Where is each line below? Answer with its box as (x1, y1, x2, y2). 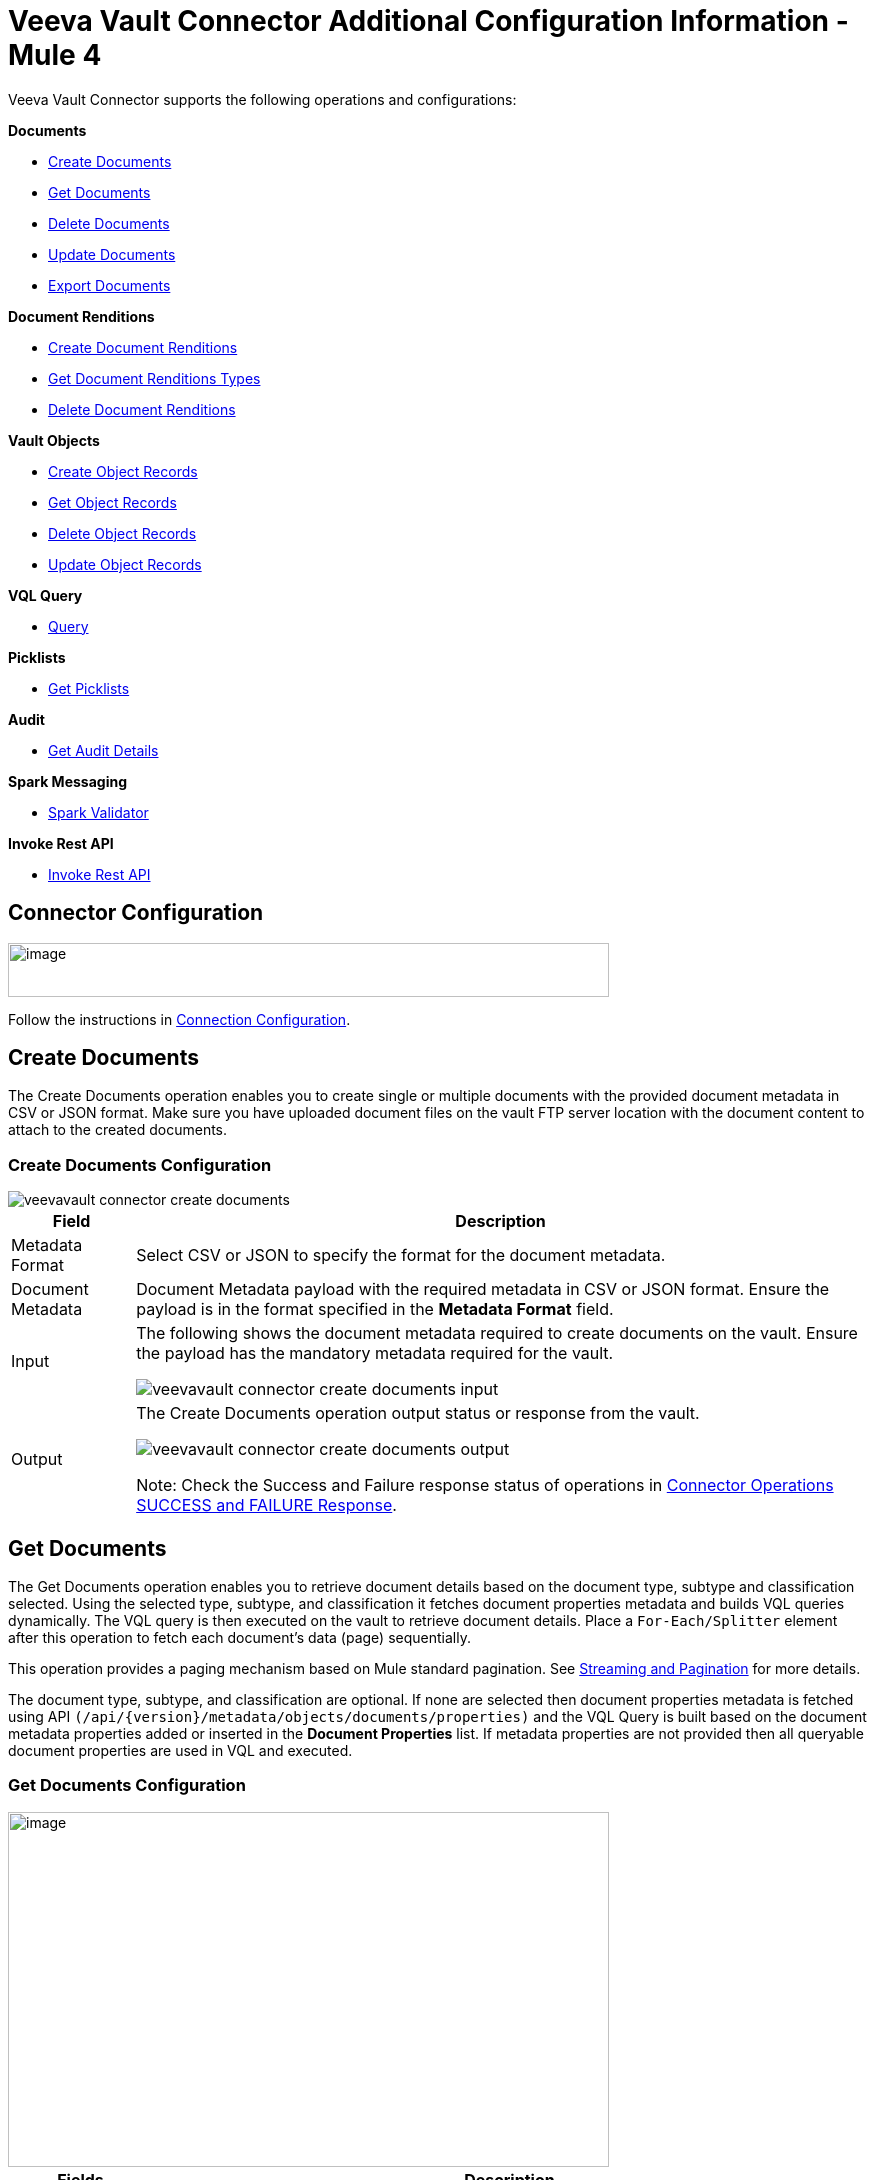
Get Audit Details (48, 741, 159, 759)
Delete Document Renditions (48, 400, 236, 418)
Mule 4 (8, 38, 102, 72)
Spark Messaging (8, 772, 128, 790)
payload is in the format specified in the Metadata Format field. (136, 1299, 614, 1320)
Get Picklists (48, 679, 130, 697)
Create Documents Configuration (8, 1154, 272, 1175)
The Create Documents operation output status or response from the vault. (136, 1403, 700, 1424)
